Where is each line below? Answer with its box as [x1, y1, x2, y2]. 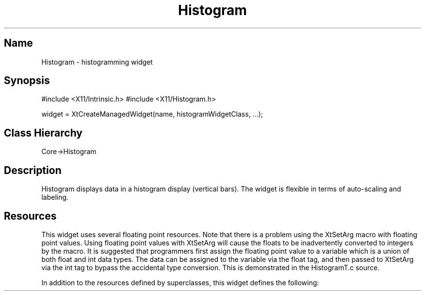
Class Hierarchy [4, 126, 83, 139]
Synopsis [4, 74, 50, 87]
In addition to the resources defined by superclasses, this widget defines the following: [41, 278, 319, 287]
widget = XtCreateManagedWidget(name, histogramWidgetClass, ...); [41, 110, 263, 119]
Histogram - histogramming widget [41, 57, 153, 66]
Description [4, 164, 62, 176]
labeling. [41, 193, 69, 202]
